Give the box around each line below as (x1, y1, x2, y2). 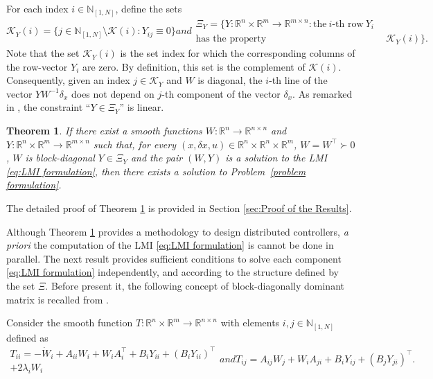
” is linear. (119, 100, 164, 114)
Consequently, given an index (6, 73, 130, 87)
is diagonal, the (197, 73, 263, 87)
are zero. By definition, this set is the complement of (82, 59, 306, 73)
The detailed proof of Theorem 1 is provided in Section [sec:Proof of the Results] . (6, 201, 352, 215)
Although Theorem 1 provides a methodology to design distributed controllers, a (6, 224, 348, 238)
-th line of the (269, 73, 328, 87)
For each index (6, 1, 69, 15)
